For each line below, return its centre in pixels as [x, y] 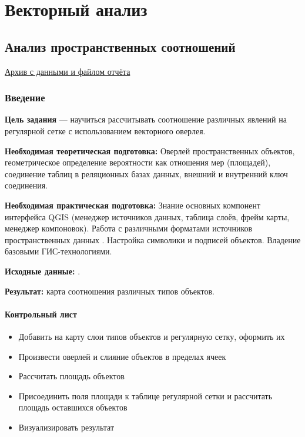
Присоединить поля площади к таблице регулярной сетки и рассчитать [145, 395]
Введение [25, 97]
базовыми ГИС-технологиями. [58, 251]
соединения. [26, 185]
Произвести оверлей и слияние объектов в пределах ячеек [122, 356]
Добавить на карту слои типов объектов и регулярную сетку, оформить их [152, 336]
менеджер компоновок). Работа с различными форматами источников [129, 228]
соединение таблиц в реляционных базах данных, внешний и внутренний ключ [146, 173]
